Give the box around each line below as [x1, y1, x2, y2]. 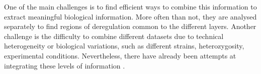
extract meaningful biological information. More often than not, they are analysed [4, 11, 257, 21]
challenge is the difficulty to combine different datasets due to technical [4, 30, 224, 41]
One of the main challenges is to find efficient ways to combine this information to [4, 1, 257, 11]
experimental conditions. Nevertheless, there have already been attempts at [4, 50, 236, 60]
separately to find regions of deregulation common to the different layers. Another [4, 21, 256, 31]
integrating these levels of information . [4, 60, 125, 70]
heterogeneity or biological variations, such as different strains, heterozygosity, [4, 40, 244, 51]
